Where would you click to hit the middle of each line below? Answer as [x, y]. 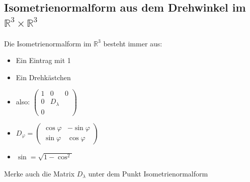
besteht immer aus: [133, 43]
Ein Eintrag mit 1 [43, 60]
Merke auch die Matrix [39, 173]
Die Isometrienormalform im [48, 43]
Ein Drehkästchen [43, 77]
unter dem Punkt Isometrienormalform [148, 173]
